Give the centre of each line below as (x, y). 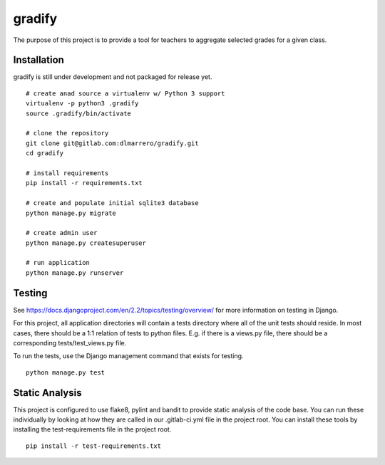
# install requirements (67, 173)
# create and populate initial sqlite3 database (112, 203)
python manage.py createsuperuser (86, 243)
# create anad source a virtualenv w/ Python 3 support (125, 93)
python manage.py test (66, 372)
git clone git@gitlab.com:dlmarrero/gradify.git (112, 143)
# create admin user (62, 233)
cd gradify (45, 153)
